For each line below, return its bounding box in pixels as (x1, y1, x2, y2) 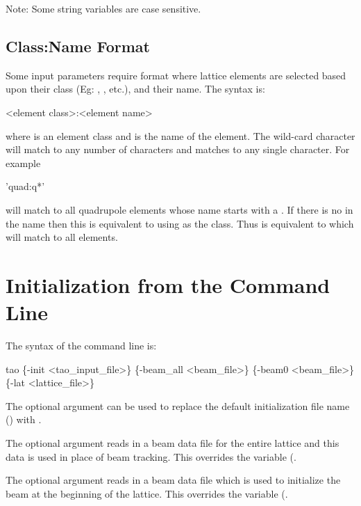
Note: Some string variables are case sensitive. (6, 1, 201, 15)
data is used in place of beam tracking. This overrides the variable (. (6, 449, 296, 464)
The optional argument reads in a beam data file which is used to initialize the (6, 473, 341, 487)
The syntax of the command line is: (6, 338, 157, 353)
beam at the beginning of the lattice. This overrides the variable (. (6, 486, 288, 500)
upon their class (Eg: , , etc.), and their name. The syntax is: (6, 81, 265, 96)
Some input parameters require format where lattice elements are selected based (6, 68, 346, 82)
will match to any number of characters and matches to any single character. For (6, 142, 350, 157)
